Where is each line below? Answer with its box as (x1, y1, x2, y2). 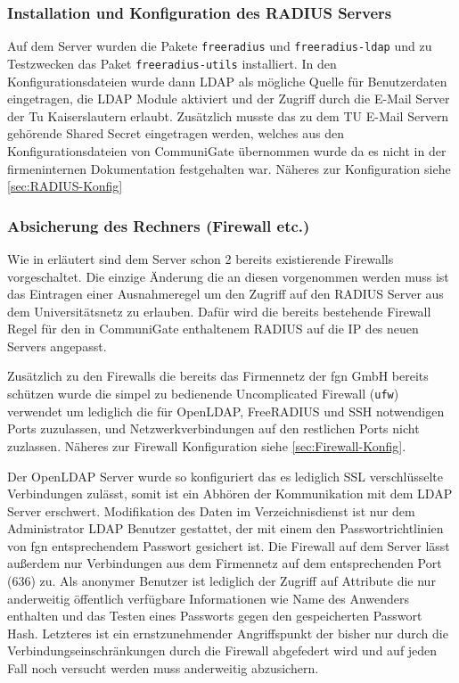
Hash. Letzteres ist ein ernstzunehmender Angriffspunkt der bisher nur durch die (7, 623, 448, 642)
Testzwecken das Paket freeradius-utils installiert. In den (7, 53, 337, 72)
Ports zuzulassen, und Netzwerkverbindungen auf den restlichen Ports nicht (7, 419, 420, 438)
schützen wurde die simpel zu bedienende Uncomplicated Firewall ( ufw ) (7, 384, 399, 403)
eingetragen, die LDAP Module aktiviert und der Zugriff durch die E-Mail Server (7, 89, 450, 108)
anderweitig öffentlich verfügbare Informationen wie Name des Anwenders (7, 588, 410, 607)
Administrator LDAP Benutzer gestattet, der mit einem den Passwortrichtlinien (7, 519, 444, 538)
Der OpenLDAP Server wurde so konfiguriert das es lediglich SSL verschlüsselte (7, 466, 443, 485)
